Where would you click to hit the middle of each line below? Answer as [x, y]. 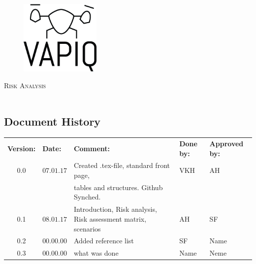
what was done [96, 253]
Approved [226, 144]
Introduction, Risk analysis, [115, 209]
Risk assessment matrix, [110, 218]
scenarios [87, 228]
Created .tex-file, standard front [122, 165]
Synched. [87, 197]
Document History [52, 121]
